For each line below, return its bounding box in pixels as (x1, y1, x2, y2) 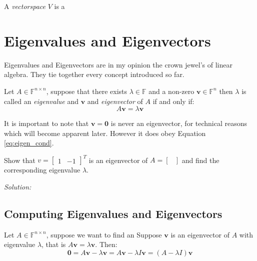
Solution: (4, 181, 31, 191)
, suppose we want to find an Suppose (46, 229, 162, 239)
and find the (181, 154, 219, 165)
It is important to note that (4, 118, 89, 128)
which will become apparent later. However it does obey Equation (4, 127, 206, 138)
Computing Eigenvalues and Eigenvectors (4, 205, 222, 221)
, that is (41, 239, 66, 249)
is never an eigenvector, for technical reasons (110, 118, 247, 128)
